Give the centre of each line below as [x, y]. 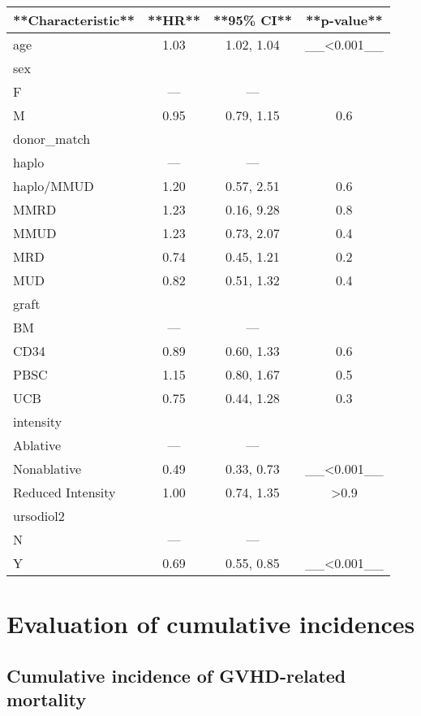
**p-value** [344, 20]
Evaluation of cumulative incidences [211, 624]
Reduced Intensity [64, 492]
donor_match [52, 139]
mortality [47, 699]
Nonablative [47, 469]
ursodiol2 [39, 516]
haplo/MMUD [54, 186]
